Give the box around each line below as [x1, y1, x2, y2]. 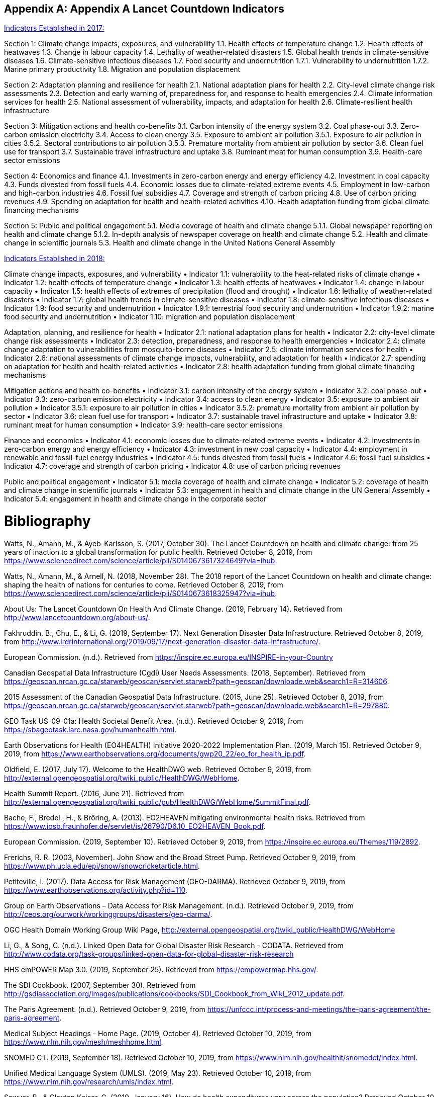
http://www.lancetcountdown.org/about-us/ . [4, 613, 150, 622]
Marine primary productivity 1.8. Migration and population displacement [4, 65, 241, 74]
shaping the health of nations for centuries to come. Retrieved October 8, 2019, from [4, 580, 283, 589]
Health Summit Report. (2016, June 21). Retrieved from [4, 789, 184, 798]
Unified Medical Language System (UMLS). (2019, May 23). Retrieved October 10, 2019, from [4, 1068, 311, 1077]
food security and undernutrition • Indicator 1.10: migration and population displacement [4, 312, 295, 321]
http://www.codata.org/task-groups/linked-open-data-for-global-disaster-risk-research [4, 949, 294, 958]
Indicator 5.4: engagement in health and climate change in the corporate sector [4, 494, 267, 503]
